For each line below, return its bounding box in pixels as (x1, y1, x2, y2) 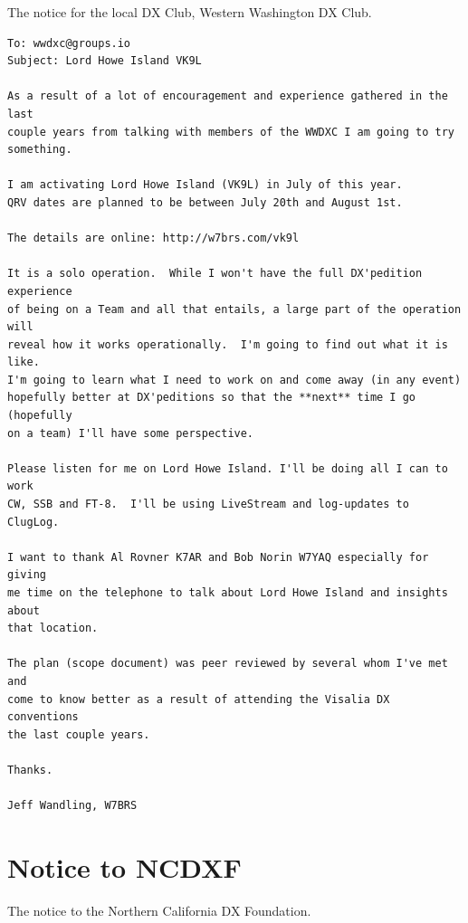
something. (7, 143, 72, 157)
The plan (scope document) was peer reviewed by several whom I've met (7, 657, 448, 671)
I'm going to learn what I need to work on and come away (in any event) (7, 373, 462, 386)
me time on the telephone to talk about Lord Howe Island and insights (7, 586, 448, 599)
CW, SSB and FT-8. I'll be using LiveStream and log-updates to (7, 498, 409, 511)
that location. (7, 622, 99, 635)
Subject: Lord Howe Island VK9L (7, 54, 202, 68)
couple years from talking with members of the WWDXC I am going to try (7, 125, 454, 138)
